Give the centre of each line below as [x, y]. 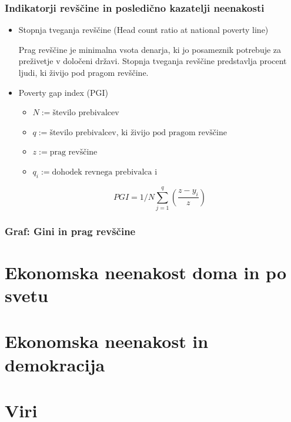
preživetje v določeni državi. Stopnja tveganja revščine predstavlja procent [153, 61]
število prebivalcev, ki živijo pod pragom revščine [138, 133]
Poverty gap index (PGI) [63, 92]
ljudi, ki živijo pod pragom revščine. [83, 72]
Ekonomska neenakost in [107, 341]
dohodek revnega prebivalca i [105, 172]
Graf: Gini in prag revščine [70, 231]
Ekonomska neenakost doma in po [145, 272]
